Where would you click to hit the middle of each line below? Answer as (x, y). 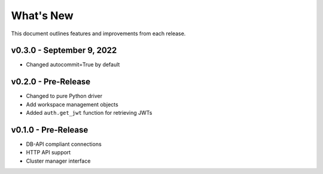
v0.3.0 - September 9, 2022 (64, 51)
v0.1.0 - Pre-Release (50, 129)
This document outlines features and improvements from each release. (98, 33)
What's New (42, 16)
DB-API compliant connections (64, 144)
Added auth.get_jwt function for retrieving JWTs (89, 113)
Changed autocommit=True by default (73, 65)
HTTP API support (48, 152)
